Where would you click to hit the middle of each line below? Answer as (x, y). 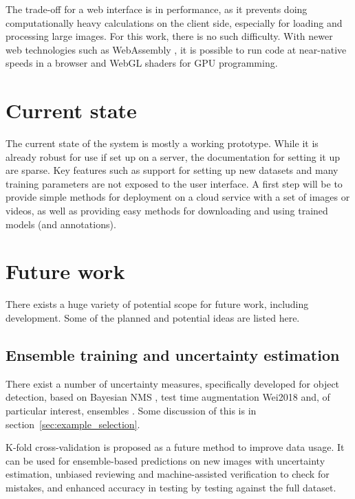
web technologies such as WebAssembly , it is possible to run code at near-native (176, 49)
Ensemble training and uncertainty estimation (173, 354)
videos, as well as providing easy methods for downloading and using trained (167, 211)
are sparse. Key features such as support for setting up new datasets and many (172, 170)
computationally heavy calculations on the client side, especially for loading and (174, 22)
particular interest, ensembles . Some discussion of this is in (131, 410)
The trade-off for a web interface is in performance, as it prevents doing (157, 9)
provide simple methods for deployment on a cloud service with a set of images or (178, 197)
